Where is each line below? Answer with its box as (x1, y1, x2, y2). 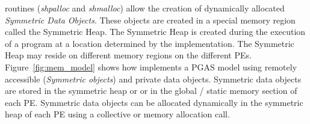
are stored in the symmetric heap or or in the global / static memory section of (5, 84, 297, 97)
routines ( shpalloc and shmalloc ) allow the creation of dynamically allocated (5, 2, 285, 14)
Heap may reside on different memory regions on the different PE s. (5, 49, 252, 61)
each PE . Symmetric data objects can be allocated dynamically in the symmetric (5, 96, 303, 108)
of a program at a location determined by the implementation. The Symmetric (5, 37, 294, 49)
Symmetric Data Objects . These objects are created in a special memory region (5, 13, 296, 26)
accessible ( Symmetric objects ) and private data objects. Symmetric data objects (5, 72, 302, 85)
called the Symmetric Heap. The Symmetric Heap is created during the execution (5, 25, 306, 38)
